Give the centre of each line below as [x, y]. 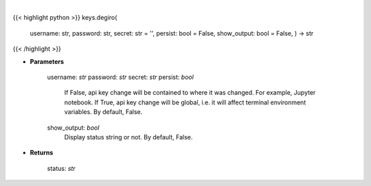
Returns [42, 153]
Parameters [47, 61]
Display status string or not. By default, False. [128, 137]
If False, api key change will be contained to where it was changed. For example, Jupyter [190, 93]
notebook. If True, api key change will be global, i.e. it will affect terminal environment [185, 102]
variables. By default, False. [103, 112]
